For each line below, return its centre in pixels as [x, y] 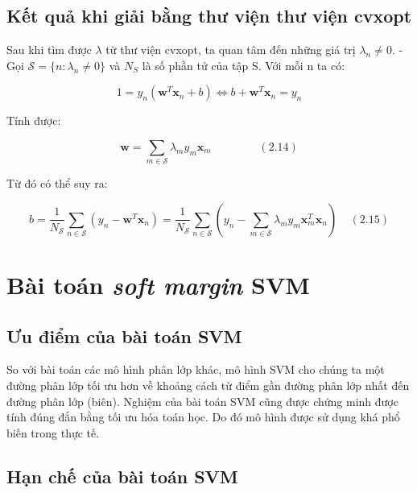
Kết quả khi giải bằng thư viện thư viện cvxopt [209, 16]
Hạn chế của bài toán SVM [122, 476]
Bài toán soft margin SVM [158, 285]
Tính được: [34, 120]
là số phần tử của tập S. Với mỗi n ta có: [244, 65]
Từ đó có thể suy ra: [57, 183]
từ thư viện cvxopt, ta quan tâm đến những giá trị [231, 50]
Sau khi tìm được [49, 50]
